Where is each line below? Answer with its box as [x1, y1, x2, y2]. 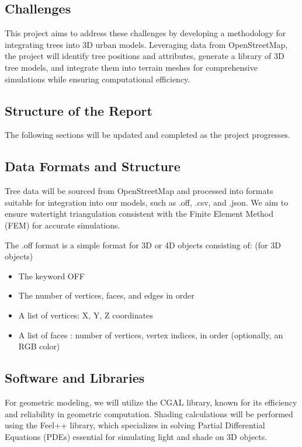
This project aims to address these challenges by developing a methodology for [5, 27, 286, 39]
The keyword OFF [18, 269, 85, 282]
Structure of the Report [5, 101, 152, 119]
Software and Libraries [5, 369, 145, 387]
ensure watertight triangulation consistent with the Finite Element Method [5, 207, 274, 220]
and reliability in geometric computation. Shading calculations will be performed [5, 407, 293, 420]
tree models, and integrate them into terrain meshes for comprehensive [5, 61, 258, 73]
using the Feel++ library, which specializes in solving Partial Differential [5, 419, 265, 431]
